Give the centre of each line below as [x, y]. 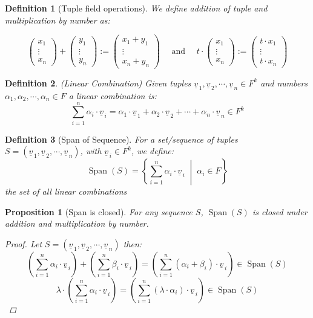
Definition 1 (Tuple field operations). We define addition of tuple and [136, 8]
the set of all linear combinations [66, 191]
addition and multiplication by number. [77, 223]
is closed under [280, 211]
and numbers [284, 83]
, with [91, 151]
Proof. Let [24, 243]
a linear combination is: [113, 95]
